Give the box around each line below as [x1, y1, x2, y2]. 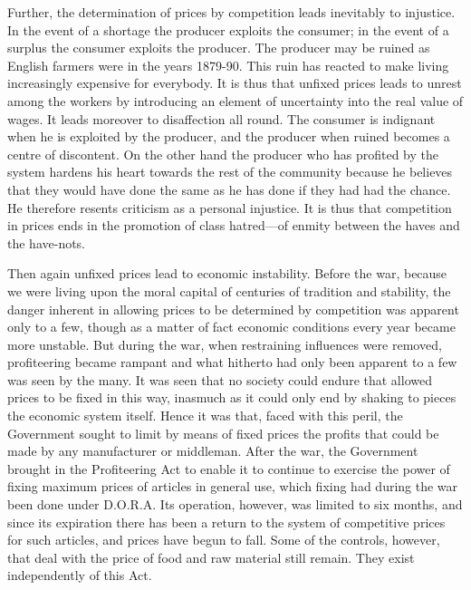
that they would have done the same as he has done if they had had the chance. [7, 179, 451, 198]
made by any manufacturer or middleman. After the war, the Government [7, 441, 418, 460]
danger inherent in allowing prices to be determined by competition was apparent [7, 299, 459, 318]
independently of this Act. [7, 566, 152, 585]
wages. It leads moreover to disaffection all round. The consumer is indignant [7, 109, 436, 128]
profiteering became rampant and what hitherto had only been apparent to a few [7, 353, 457, 372]
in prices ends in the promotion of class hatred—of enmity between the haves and [7, 216, 460, 235]
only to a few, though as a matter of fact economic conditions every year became [7, 317, 456, 336]
